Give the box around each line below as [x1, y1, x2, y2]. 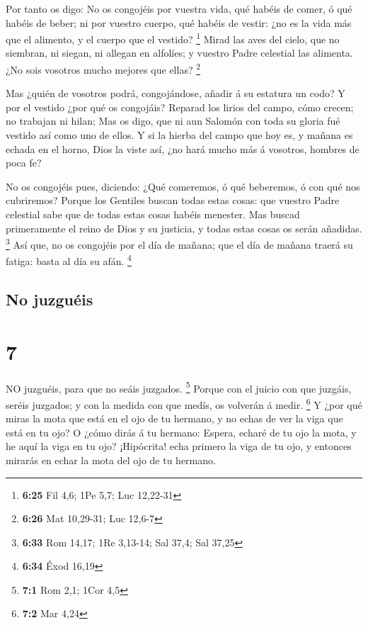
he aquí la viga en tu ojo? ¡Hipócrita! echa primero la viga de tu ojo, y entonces [6, 439, 352, 454]
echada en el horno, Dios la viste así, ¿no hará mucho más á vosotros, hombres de [6, 141, 360, 156]
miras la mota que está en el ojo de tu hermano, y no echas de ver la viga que [6, 411, 343, 426]
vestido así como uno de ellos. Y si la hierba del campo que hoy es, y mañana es [6, 128, 353, 142]
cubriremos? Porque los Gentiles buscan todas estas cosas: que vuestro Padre [6, 193, 340, 208]
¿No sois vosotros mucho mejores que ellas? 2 [6, 60, 201, 77]
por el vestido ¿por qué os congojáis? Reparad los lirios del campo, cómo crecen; [6, 99, 354, 114]
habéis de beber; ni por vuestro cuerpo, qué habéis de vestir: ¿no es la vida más [6, 15, 352, 30]
